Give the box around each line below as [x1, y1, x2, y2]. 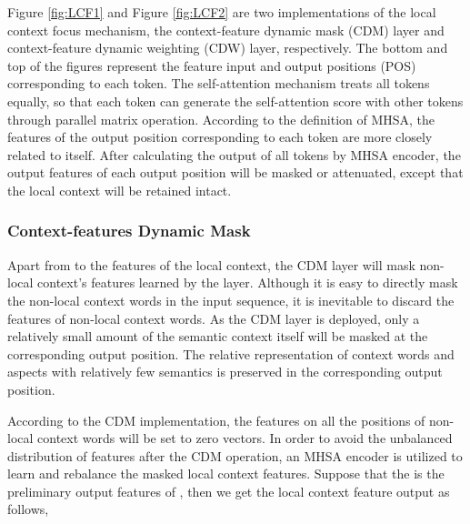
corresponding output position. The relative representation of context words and [7, 344, 455, 363]
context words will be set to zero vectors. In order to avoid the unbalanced [37, 428, 453, 448]
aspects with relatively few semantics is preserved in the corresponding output [7, 362, 443, 381]
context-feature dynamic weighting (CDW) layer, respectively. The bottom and [7, 38, 448, 57]
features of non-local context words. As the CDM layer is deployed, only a [7, 308, 420, 327]
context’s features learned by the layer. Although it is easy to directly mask [37, 273, 458, 292]
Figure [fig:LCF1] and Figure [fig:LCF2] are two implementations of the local [7, 3, 436, 21]
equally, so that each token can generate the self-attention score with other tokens [7, 91, 464, 110]
